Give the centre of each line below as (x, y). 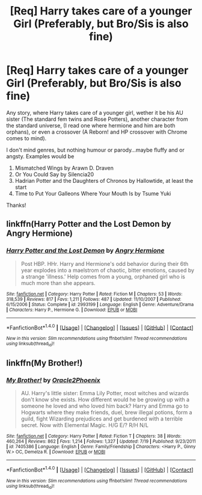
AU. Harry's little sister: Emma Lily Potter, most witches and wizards (105, 393)
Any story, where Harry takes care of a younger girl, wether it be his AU (95, 112)
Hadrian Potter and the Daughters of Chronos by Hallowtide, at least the (104, 180)
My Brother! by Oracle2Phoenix (53, 380)
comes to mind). (26, 138)
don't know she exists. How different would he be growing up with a (105, 400)
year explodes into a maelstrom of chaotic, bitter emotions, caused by (107, 270)
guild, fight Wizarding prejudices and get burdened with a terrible (102, 419)
